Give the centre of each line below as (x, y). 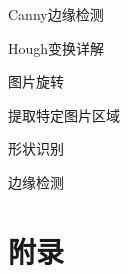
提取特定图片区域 (64, 114)
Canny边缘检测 (56, 14)
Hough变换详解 (56, 47)
